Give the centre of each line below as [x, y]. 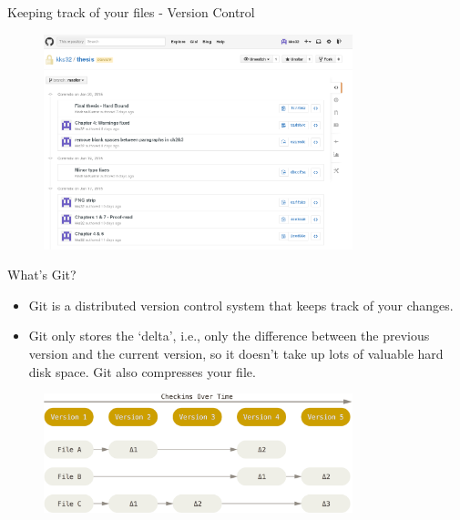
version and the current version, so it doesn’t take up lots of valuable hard [236, 353]
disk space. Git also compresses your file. [142, 371]
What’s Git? [42, 275]
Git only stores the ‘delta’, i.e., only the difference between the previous [229, 336]
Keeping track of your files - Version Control [131, 12]
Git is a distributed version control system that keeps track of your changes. [241, 305]
